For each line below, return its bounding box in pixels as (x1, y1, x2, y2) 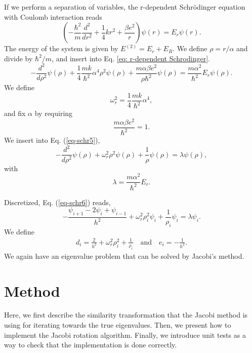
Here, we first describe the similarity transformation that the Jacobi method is (4, 309, 248, 320)
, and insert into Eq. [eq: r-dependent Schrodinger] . (52, 53, 210, 63)
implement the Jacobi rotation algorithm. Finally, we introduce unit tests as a (4, 329, 246, 340)
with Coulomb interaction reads (4, 11, 102, 22)
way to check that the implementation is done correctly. (4, 339, 177, 350)
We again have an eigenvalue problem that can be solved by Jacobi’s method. (4, 250, 244, 261)
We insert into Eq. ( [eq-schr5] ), (4, 135, 100, 145)
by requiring (34, 108, 73, 119)
